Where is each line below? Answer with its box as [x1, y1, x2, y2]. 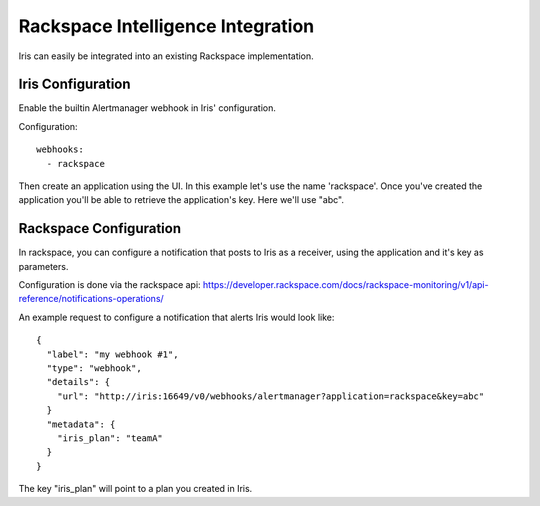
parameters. [18, 260, 69, 272]
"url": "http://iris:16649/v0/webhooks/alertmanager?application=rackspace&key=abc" [56, 390, 485, 402]
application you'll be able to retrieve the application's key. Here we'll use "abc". [18, 194, 345, 206]
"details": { [46, 376, 111, 388]
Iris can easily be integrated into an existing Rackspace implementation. [18, 50, 314, 62]
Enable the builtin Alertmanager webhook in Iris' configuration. [18, 102, 277, 114]
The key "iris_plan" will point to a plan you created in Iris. [18, 483, 253, 495]
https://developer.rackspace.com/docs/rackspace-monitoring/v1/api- [202, 279, 489, 291]
